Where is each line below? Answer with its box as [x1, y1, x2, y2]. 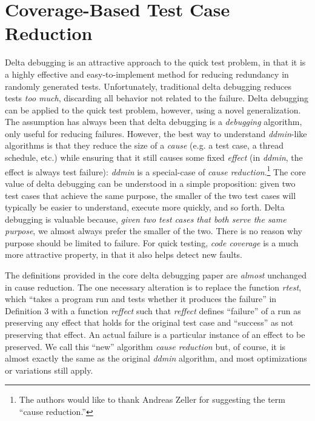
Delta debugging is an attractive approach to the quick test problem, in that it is [5, 56, 306, 69]
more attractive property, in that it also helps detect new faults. [5, 248, 242, 261]
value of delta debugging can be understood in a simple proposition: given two [5, 177, 296, 189]
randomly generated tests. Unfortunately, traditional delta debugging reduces [5, 79, 291, 92]
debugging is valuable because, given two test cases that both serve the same [5, 212, 287, 225]
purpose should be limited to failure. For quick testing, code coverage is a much [5, 236, 299, 249]
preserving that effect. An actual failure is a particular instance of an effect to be [5, 328, 305, 341]
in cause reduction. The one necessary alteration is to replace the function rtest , [5, 280, 302, 293]
